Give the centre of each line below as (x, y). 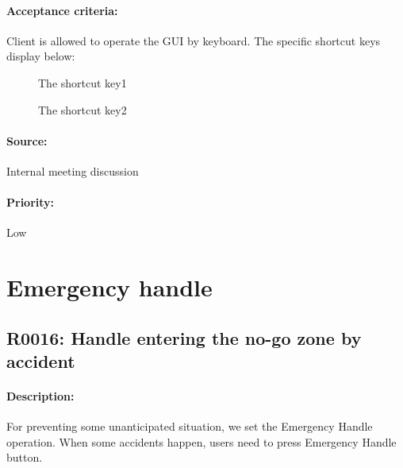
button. (25, 457)
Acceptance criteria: (62, 10)
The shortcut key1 (83, 82)
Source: (27, 140)
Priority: (31, 202)
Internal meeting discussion (73, 170)
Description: (40, 396)
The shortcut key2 (83, 109)
